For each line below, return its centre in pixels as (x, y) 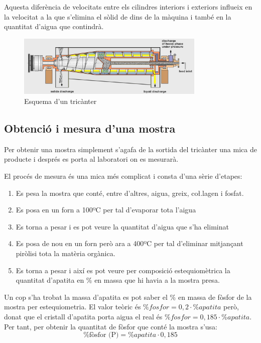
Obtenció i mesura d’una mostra (90, 128)
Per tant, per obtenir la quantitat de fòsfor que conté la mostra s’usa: (111, 326)
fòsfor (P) (104, 335)
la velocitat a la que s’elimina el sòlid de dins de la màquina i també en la (118, 16)
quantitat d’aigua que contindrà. (54, 26)
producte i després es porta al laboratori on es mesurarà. (91, 159)
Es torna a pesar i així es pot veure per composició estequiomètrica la (123, 270)
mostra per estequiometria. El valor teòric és (73, 307)
